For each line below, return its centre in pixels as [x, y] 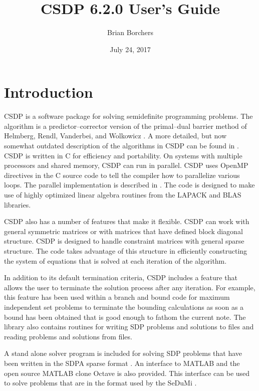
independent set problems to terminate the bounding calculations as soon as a [124, 307]
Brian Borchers [130, 32]
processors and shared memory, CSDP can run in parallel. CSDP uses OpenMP [126, 165]
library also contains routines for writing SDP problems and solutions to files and [129, 327]
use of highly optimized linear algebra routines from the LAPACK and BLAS [123, 194]
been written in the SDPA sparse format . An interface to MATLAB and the [122, 363]
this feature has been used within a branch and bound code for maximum [117, 297]
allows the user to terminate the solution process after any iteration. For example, [130, 287]
